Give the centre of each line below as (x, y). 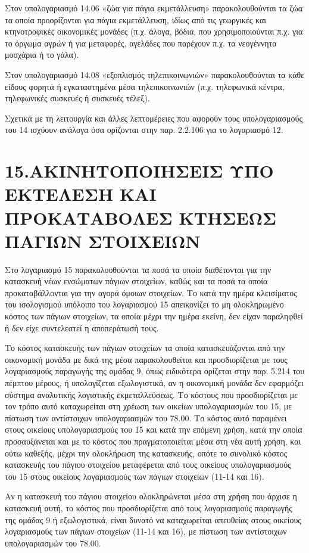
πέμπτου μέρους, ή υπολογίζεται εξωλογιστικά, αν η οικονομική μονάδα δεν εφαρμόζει (154, 382)
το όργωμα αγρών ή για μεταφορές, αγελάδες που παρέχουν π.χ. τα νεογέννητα (141, 43)
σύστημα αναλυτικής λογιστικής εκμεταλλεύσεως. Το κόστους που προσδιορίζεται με (152, 394)
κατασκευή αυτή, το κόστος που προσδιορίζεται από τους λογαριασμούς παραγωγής (149, 507)
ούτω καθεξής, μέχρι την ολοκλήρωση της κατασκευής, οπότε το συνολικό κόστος (146, 453)
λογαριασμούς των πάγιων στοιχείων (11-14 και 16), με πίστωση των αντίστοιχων (146, 531)
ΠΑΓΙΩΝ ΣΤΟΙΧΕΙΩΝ (103, 240)
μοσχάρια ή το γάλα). (42, 55)
